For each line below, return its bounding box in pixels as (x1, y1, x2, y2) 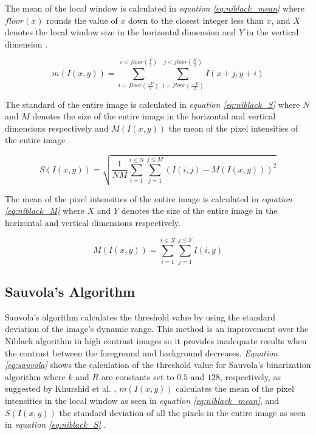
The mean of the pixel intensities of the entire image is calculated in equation (5, 192, 292, 205)
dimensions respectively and (5, 121, 109, 134)
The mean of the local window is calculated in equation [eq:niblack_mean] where (5, 2, 304, 14)
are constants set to (101, 370, 174, 383)
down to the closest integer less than (128, 13, 264, 26)
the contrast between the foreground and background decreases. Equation (5, 346, 278, 359)
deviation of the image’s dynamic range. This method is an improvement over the (5, 322, 309, 335)
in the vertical (246, 26, 299, 38)
